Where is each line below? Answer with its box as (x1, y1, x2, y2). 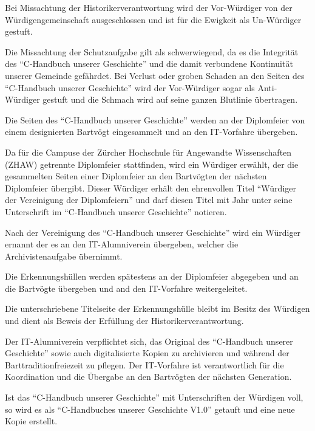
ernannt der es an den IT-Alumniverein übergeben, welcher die (5, 238, 239, 250)
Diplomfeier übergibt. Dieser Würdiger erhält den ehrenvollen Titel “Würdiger (5, 181, 296, 194)
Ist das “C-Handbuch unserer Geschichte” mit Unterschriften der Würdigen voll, (5, 391, 303, 404)
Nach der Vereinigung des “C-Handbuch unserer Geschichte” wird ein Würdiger (5, 226, 301, 238)
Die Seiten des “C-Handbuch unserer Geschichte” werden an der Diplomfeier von (5, 113, 305, 126)
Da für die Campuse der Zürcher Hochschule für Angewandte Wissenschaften (5, 145, 292, 158)
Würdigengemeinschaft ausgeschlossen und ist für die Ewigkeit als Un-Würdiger (5, 13, 302, 26)
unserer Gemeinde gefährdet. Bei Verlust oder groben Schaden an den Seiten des (5, 69, 305, 81)
